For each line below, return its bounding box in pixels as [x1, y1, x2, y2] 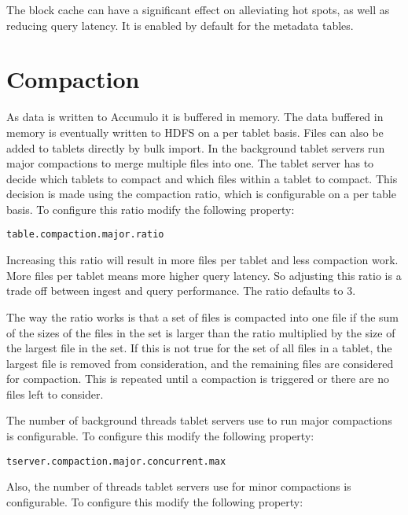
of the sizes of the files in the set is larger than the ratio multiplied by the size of [6, 324, 395, 340]
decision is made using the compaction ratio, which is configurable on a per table [6, 186, 396, 202]
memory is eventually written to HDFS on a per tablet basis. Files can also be [6, 123, 384, 140]
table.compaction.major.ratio [6, 229, 164, 241]
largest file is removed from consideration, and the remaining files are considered [6, 355, 394, 371]
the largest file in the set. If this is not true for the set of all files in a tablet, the [6, 340, 392, 356]
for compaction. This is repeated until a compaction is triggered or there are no [6, 370, 389, 387]
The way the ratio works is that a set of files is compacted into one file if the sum [6, 308, 399, 325]
